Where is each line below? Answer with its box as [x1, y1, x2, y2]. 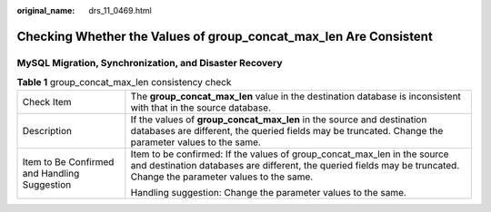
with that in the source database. [130, 101, 272, 113]
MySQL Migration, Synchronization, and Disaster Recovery [16, 56, 283, 69]
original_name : [16, 5, 75, 15]
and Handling [22, 167, 80, 179]
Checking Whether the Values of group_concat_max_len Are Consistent [16, 28, 434, 44]
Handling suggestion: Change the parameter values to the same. [130, 186, 406, 198]
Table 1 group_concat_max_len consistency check [16, 76, 232, 89]
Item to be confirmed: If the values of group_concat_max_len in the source [130, 148, 449, 160]
